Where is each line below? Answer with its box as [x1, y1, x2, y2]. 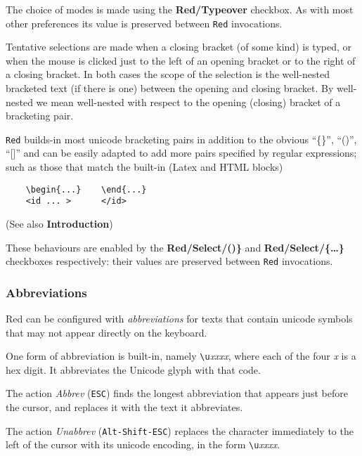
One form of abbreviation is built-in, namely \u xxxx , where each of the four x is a [6, 348, 356, 363]
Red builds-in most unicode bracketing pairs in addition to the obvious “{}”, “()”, [6, 131, 357, 146]
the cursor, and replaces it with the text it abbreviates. [6, 400, 243, 415]
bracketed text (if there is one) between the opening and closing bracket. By [6, 81, 334, 96]
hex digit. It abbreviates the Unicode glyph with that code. [6, 362, 261, 377]
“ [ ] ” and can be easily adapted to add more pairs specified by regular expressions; [6, 145, 357, 160]
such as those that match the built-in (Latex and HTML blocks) [6, 159, 283, 174]
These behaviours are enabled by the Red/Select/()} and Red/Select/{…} [6, 240, 344, 254]
